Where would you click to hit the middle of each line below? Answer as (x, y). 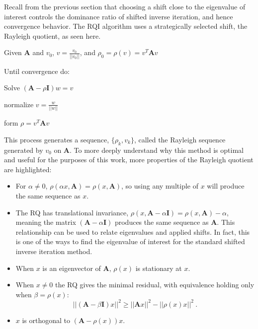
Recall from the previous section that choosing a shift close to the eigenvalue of (125, 6)
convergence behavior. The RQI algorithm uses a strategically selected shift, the (126, 26)
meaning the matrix (46, 222)
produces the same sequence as (162, 222)
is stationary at (159, 268)
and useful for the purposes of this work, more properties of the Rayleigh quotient (129, 160)
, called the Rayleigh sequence (180, 139)
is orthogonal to (46, 320)
